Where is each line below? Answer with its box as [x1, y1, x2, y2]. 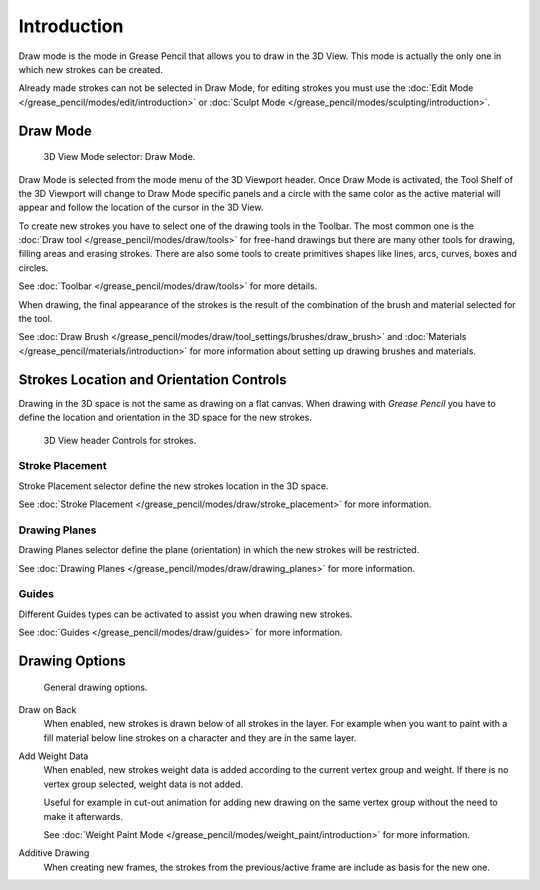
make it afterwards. [43, 810, 124, 822]
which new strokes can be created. [18, 63, 164, 75]
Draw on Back [18, 703, 77, 715]
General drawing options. [43, 681, 148, 693]
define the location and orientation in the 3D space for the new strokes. [18, 411, 312, 424]
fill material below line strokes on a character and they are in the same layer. [43, 731, 357, 744]
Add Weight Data [18, 750, 89, 762]
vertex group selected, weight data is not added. [43, 778, 244, 790]
